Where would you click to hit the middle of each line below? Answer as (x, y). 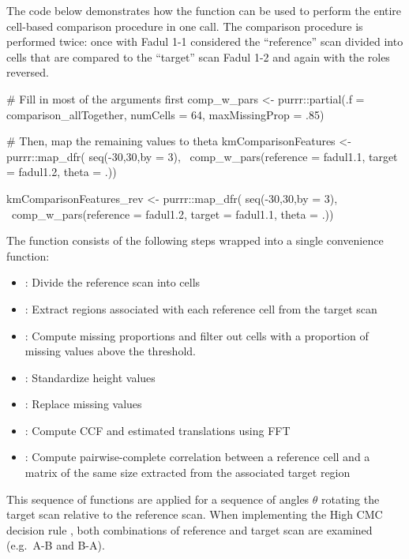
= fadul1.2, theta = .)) (62, 172)
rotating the (351, 499)
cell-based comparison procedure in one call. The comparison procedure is (185, 26)
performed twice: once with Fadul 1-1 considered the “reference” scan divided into (205, 41)
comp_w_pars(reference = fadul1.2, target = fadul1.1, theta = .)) (173, 214)
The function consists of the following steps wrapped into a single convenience (195, 240)
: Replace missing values (83, 404)
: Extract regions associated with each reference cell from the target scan (201, 308)
